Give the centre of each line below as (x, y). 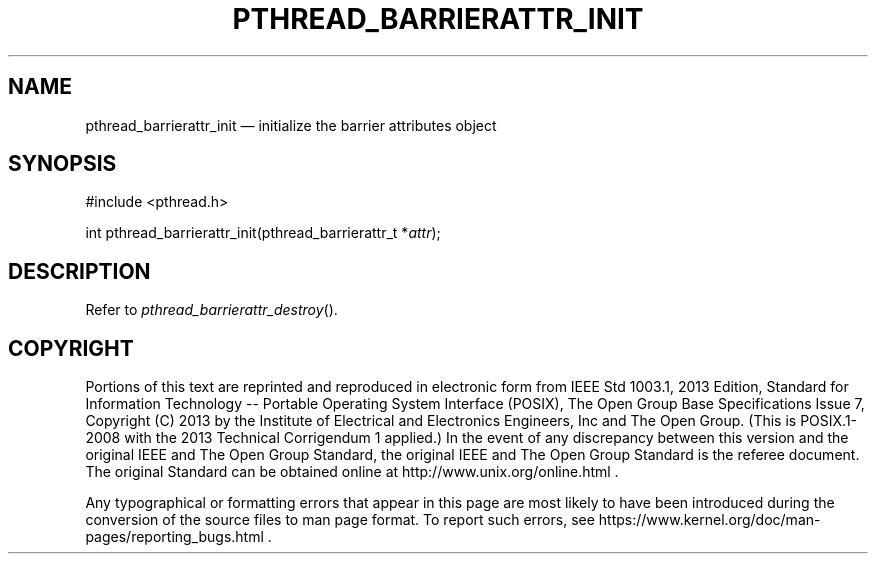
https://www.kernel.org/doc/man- (709, 520)
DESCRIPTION (79, 271)
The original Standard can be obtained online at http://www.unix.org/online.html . (352, 472)
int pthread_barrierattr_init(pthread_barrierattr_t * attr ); (263, 233)
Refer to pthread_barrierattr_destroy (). (211, 310)
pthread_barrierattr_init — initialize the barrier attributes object (291, 125)
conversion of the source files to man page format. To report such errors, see (340, 520)
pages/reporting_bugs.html (174, 537)
